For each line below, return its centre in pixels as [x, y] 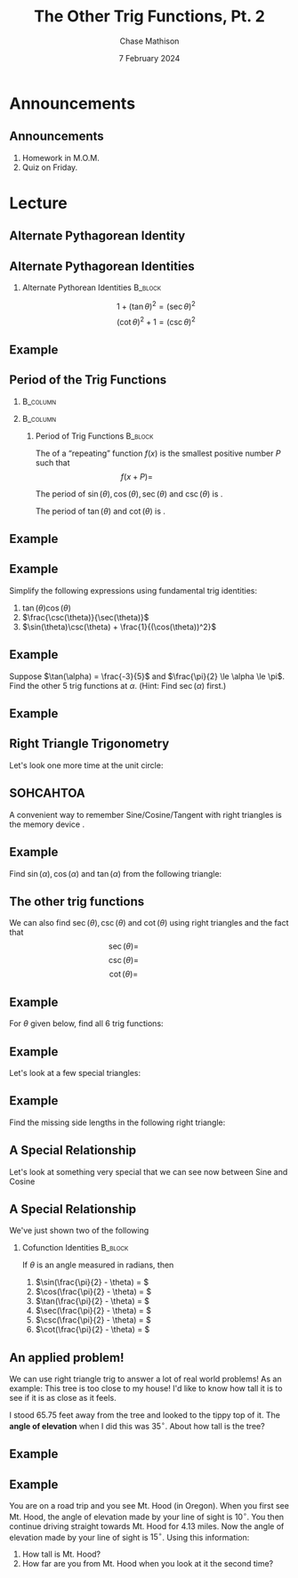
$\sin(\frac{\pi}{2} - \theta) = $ [92, 1283]
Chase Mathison [149, 41]
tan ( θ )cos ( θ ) [46, 608]
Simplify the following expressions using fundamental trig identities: [133, 590]
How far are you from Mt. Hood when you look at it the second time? [148, 1564]
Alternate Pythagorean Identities [102, 266]
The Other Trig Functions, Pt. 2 [149, 16]
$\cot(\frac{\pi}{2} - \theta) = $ [93, 1330]
